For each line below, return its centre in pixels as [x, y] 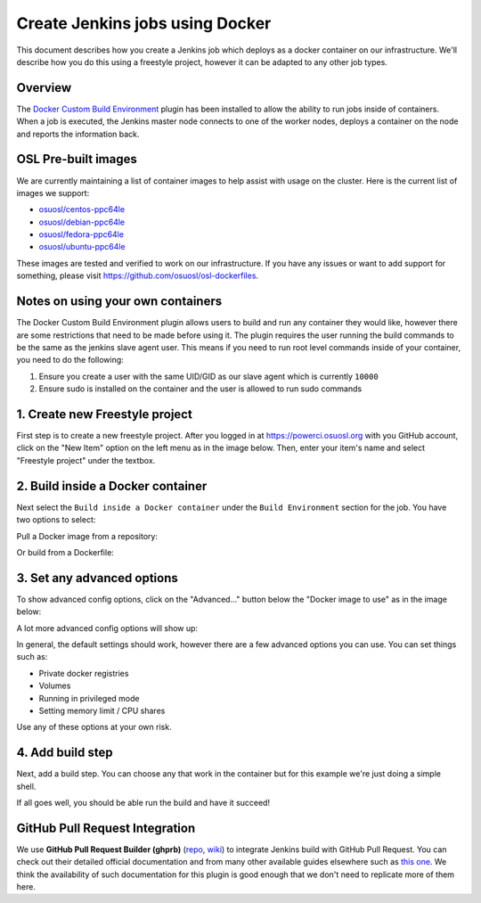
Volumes [55, 685]
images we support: [53, 193]
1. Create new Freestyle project [105, 414]
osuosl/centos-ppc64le [82, 209]
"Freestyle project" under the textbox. [86, 460]
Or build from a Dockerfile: [65, 552]
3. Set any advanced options [97, 578]
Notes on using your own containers [119, 302]
